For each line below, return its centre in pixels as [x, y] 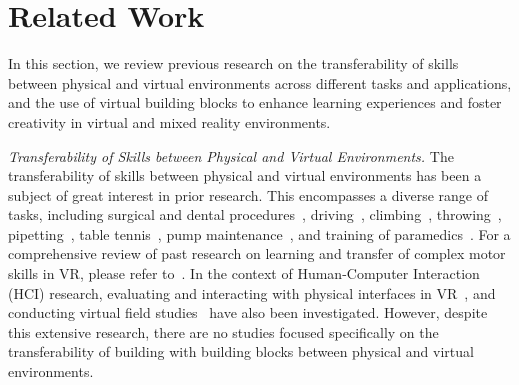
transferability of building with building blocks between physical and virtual [241, 351]
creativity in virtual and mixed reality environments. [169, 121]
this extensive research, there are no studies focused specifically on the [223, 331]
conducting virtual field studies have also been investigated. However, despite [248, 312]
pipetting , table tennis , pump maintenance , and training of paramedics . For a [259, 233]
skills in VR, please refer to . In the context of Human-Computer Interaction [244, 273]
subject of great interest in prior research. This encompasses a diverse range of [248, 194]
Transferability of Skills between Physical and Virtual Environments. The [231, 155]
